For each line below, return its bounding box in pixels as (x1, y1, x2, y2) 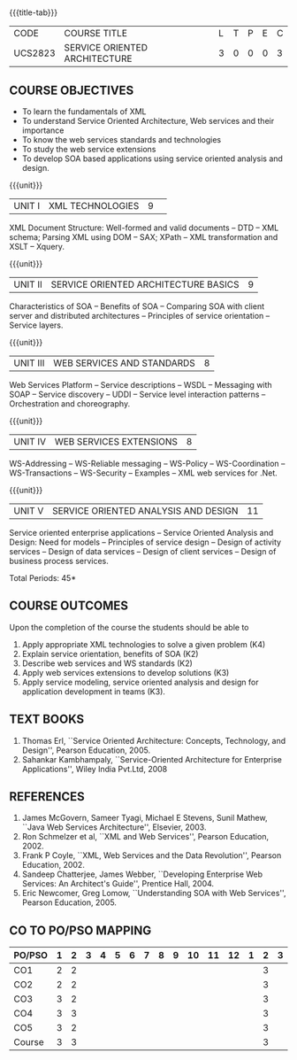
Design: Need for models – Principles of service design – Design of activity (9, 537, 281, 547)
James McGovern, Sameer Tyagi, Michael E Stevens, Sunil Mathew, (21, 813, 268, 824)
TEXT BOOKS (9, 712, 85, 727)
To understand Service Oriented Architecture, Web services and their (21, 116, 275, 126)
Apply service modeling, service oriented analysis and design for (21, 677, 259, 687)
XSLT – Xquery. (9, 242, 65, 251)
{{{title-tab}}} (9, 7, 58, 18)
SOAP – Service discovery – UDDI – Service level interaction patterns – (9, 389, 266, 399)
